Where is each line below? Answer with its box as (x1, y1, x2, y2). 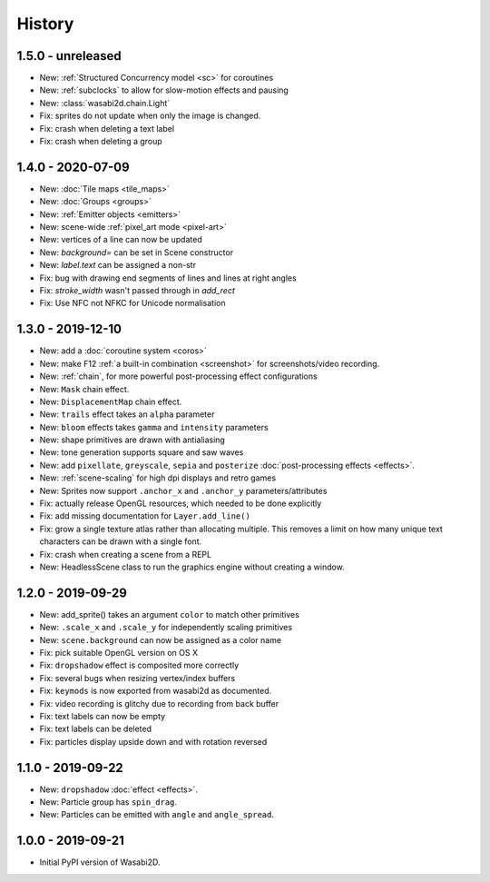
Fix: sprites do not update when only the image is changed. (39, 110, 261, 122)
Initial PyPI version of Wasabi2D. (39, 857, 161, 867)
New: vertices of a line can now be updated (39, 234, 203, 245)
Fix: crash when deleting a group (39, 136, 162, 147)
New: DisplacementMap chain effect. (39, 396, 182, 407)
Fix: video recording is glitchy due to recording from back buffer (39, 698, 279, 709)
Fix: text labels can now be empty (39, 711, 166, 722)
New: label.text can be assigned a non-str (39, 260, 197, 271)
